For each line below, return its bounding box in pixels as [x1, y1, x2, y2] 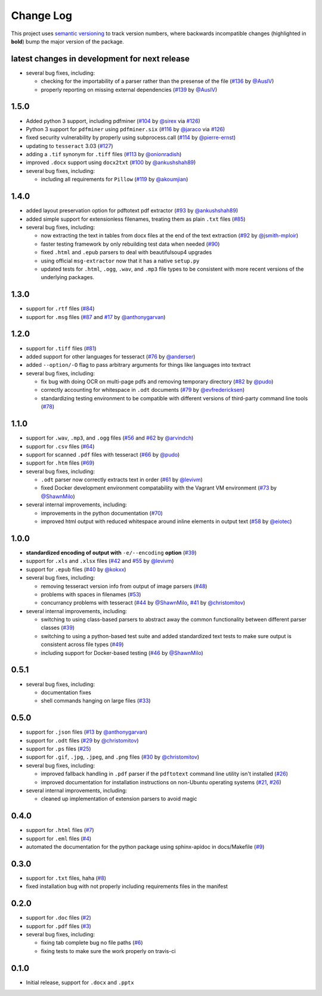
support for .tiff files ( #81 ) [26, 345, 97, 352]
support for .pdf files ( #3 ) [26, 922, 92, 930]
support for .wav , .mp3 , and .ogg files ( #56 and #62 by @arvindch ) [26, 434, 194, 441]
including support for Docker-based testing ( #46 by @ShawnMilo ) [41, 649, 204, 656]
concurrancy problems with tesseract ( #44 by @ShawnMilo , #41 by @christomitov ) [41, 599, 246, 607]
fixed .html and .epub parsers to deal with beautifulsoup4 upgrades [41, 249, 212, 256]
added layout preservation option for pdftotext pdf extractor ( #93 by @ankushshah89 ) [26, 207, 239, 214]
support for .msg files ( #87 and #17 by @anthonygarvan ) [26, 313, 166, 320]
